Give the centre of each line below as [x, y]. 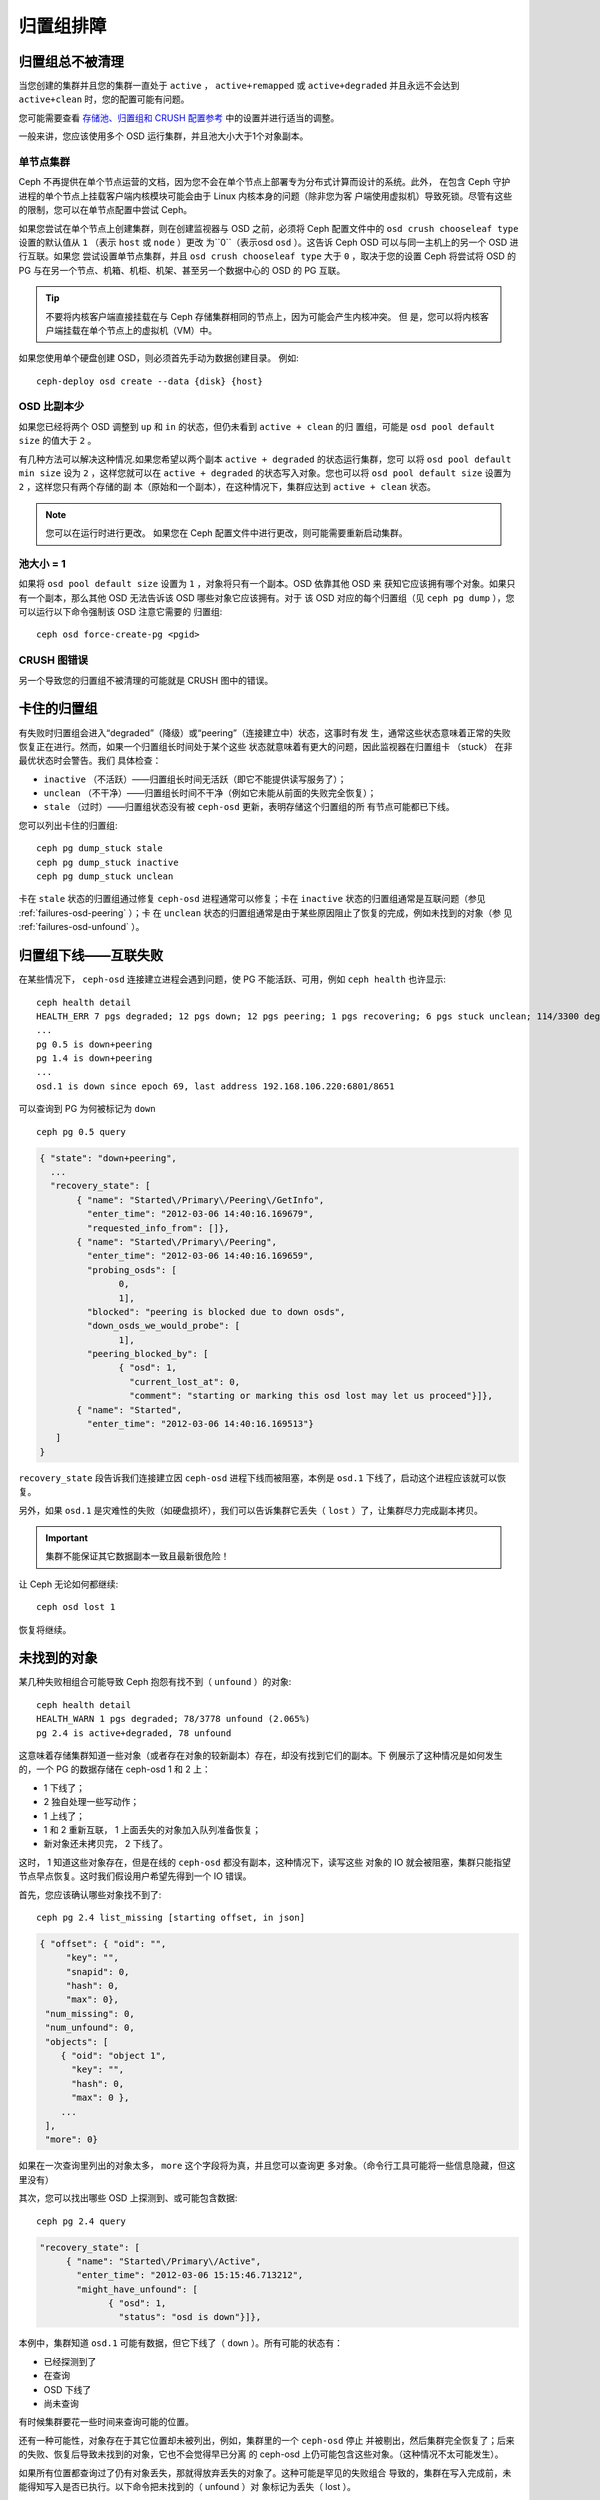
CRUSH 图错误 [53, 660]
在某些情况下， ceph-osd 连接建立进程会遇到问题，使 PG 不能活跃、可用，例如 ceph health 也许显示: [232, 979]
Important [67, 1537]
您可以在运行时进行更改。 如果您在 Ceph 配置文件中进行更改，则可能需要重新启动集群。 [227, 533]
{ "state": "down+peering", [108, 1158]
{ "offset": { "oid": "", [103, 1943]
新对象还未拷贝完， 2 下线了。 [106, 1844]
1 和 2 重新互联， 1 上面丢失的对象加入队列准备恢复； [152, 1829]
